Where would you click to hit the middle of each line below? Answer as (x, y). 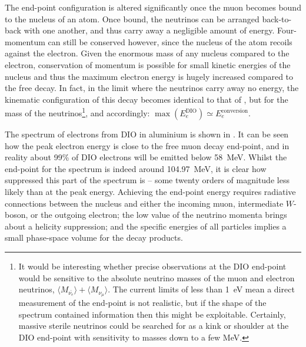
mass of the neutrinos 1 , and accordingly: (77, 112)
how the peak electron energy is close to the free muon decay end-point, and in (147, 145)
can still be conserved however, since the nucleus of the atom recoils (170, 41)
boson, (16, 215)
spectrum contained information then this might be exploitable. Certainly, (152, 314)
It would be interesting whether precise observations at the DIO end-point (152, 266)
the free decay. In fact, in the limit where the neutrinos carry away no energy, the (152, 88)
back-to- (277, 18)
